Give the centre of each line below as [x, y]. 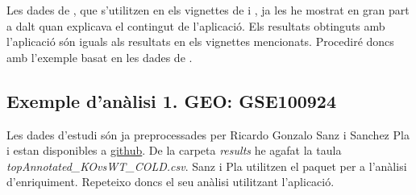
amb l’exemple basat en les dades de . [100, 57]
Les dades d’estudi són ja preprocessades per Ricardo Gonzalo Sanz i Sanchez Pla [208, 134]
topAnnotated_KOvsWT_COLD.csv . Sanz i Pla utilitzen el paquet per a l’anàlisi [207, 166]
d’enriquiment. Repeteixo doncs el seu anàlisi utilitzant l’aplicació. [171, 182]
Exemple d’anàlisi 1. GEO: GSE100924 [172, 100]
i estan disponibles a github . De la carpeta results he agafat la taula [174, 150]
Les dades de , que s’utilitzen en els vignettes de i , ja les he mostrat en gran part [208, 10]
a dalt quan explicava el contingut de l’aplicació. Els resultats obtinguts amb [196, 25]
